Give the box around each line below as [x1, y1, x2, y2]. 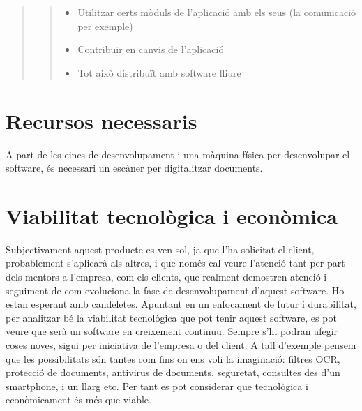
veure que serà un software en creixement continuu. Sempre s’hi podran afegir [6, 324, 338, 338]
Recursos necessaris [6, 106, 197, 135]
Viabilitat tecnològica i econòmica [6, 201, 338, 230]
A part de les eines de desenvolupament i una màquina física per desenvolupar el [6, 147, 350, 161]
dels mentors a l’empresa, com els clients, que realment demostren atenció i [6, 269, 327, 283]
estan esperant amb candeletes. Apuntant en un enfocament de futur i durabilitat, [6, 297, 356, 311]
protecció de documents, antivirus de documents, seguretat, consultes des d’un [6, 365, 340, 380]
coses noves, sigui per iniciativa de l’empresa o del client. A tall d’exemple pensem [6, 337, 356, 352]
